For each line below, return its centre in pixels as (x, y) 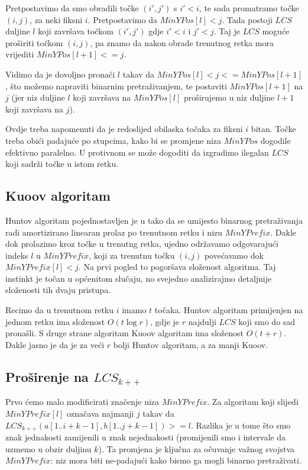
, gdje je (165, 321)
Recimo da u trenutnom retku (60, 310)
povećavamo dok (234, 255)
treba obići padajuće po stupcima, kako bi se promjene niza (114, 140)
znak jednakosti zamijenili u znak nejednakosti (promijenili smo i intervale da (145, 437)
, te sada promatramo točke (249, 8)
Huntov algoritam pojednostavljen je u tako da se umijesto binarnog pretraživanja (154, 220)
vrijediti (20, 54)
